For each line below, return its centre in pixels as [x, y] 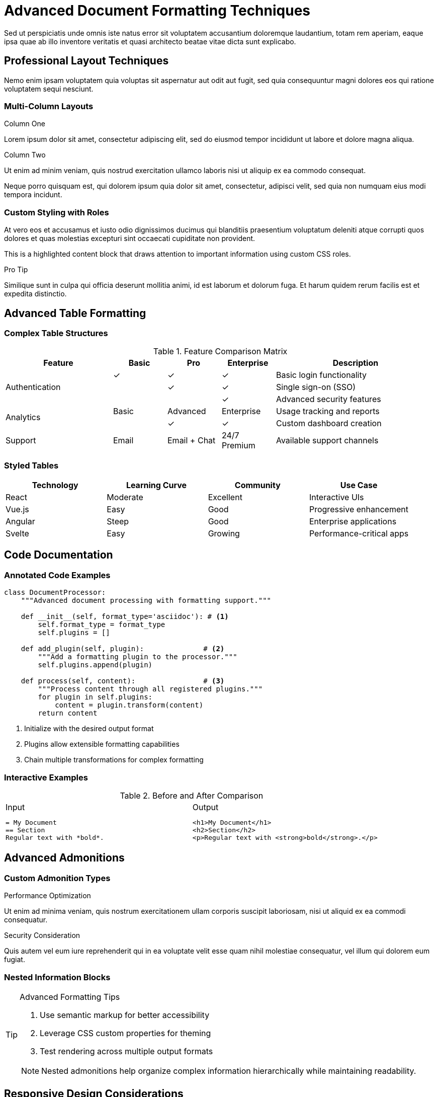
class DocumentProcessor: [55, 593]
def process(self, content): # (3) [123, 681]
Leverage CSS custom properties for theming [125, 1033]
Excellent [225, 497]
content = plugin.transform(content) [129, 705]
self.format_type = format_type [102, 625]
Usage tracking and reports [328, 411]
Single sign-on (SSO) [316, 387]
